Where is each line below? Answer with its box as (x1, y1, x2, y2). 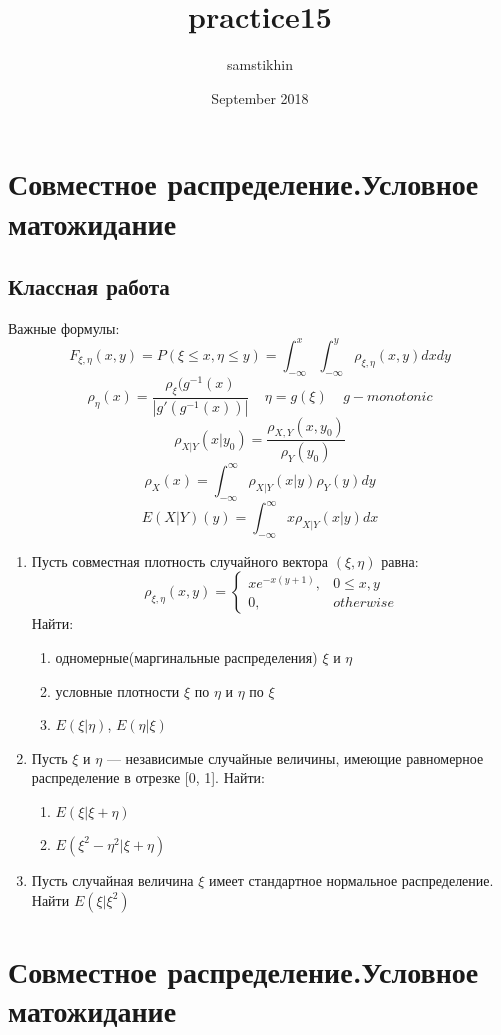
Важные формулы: (8, 317, 120, 338)
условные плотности (55, 680, 180, 701)
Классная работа (8, 271, 170, 302)
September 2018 (211, 87, 309, 108)
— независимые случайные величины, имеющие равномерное (106, 747, 484, 768)
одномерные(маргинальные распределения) (55, 646, 318, 667)
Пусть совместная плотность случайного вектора (31, 550, 329, 571)
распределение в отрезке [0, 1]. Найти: (31, 767, 265, 788)
